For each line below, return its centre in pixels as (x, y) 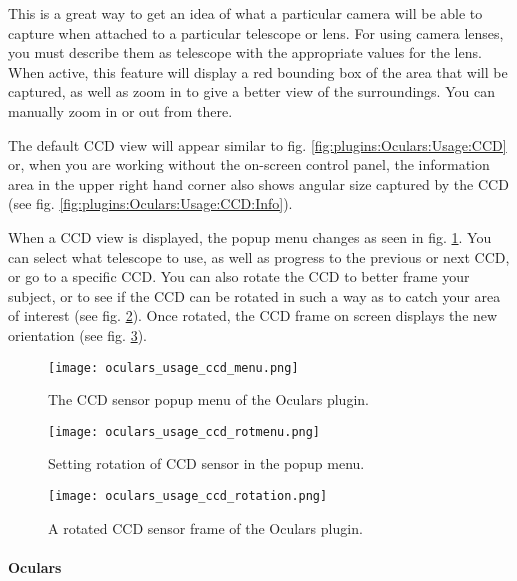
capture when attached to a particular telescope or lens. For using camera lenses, (256, 32)
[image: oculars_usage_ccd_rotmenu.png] (184, 431)
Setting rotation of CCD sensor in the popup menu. (206, 463)
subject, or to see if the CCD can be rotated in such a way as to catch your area (254, 295)
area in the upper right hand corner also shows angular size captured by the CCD (258, 183)
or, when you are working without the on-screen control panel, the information (249, 164)
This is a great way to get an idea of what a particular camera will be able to (245, 13)
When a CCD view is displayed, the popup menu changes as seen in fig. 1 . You (250, 236)
